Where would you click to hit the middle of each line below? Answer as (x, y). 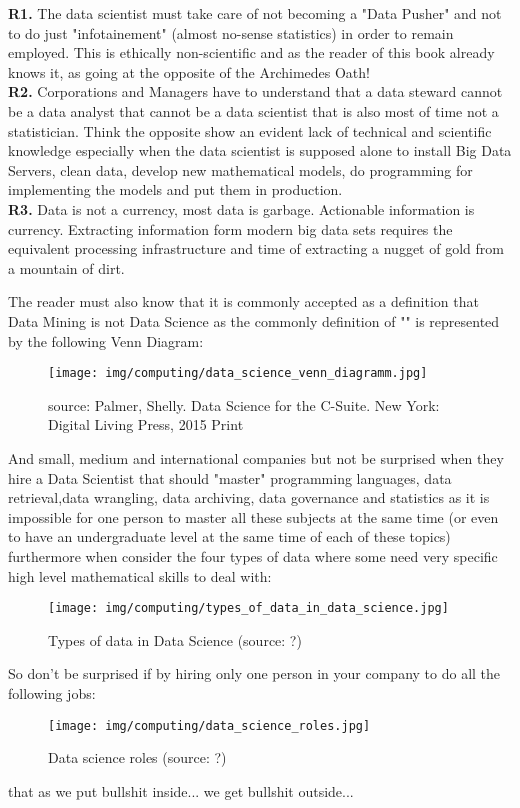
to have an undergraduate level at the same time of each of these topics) (229, 536)
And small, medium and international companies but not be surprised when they (256, 457)
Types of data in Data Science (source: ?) (175, 639)
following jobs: (52, 692)
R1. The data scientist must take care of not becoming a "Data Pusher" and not (255, 13)
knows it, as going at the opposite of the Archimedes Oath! (189, 71)
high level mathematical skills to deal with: (140, 575)
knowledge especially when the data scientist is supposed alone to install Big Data (260, 150)
